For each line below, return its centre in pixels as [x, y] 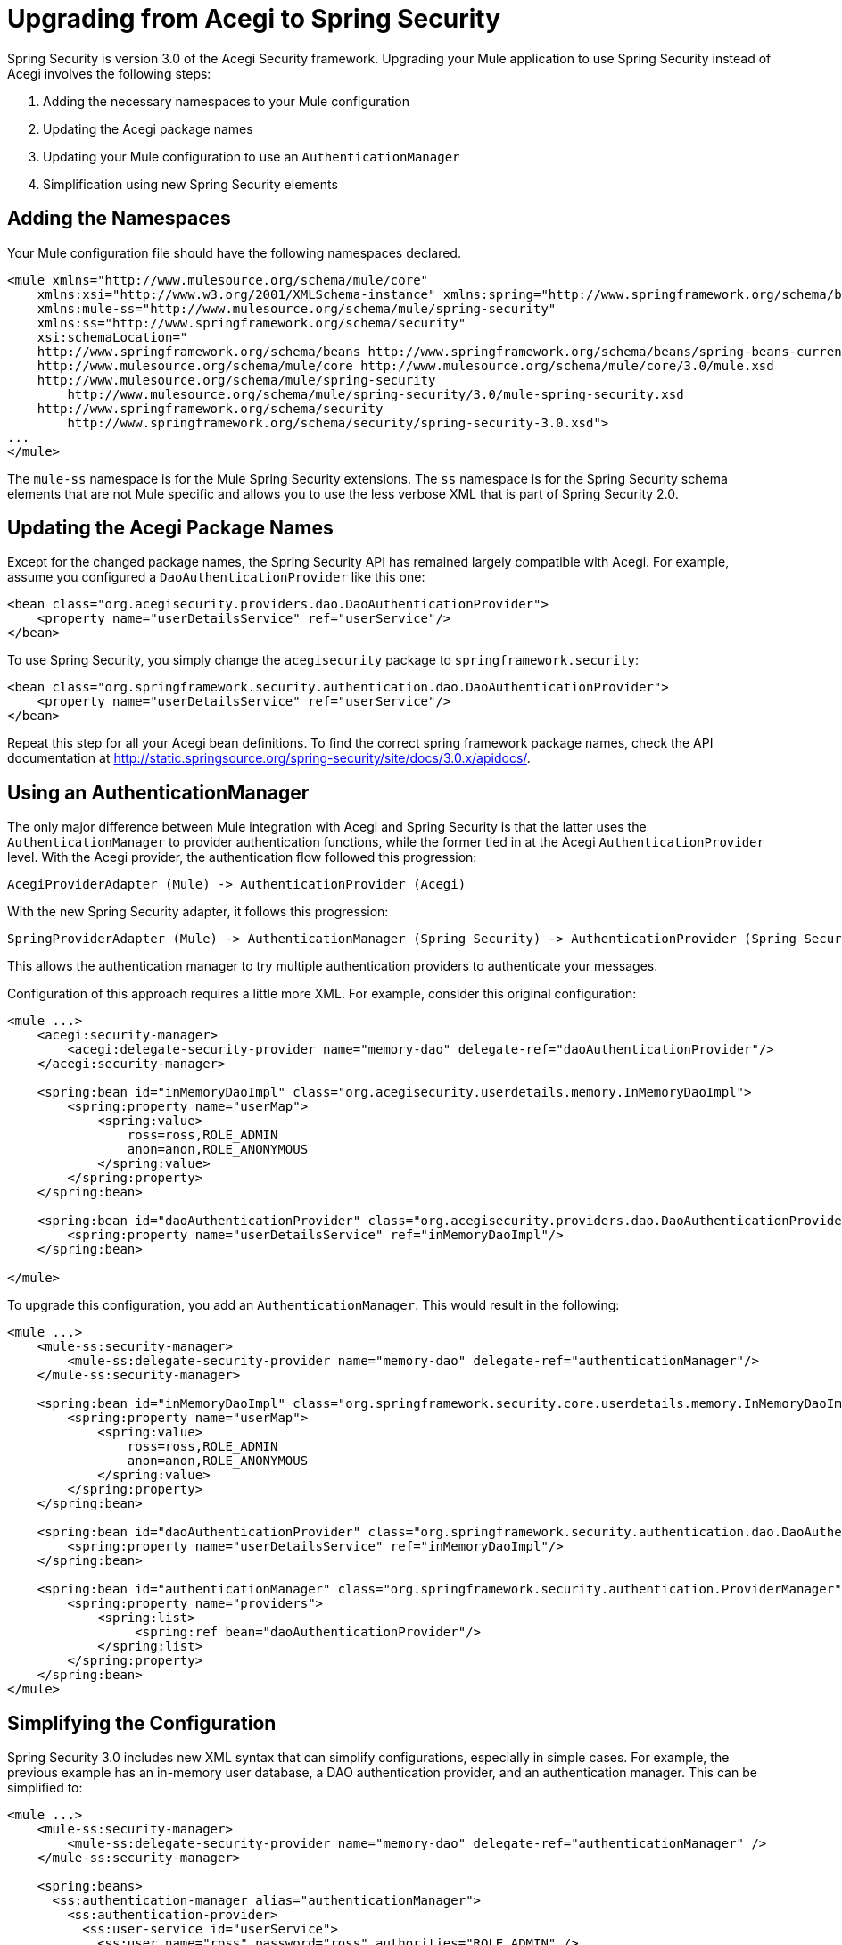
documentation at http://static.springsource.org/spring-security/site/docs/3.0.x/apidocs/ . [269, 758]
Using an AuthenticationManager [158, 792]
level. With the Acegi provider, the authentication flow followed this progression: [242, 857]
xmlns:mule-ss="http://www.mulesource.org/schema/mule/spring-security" [297, 308]
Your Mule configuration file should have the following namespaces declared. [234, 252]
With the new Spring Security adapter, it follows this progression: [198, 912]
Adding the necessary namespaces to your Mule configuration [227, 101]
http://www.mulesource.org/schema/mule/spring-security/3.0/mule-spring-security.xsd [376, 394]
